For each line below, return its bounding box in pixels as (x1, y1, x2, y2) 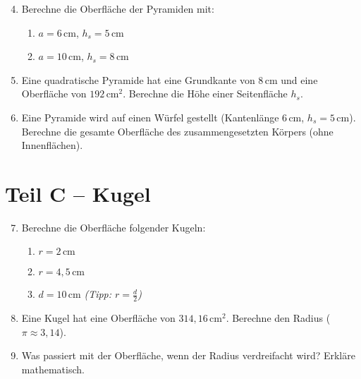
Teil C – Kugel (5, 179, 151, 207)
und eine (281, 72, 318, 87)
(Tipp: (84, 287, 112, 301)
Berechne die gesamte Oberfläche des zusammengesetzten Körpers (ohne (21, 124, 334, 138)
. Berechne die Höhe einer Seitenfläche (123, 86, 288, 101)
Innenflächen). (21, 138, 83, 152)
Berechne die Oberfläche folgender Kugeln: (21, 219, 206, 234)
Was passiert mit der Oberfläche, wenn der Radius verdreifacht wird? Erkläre (21, 348, 355, 363)
